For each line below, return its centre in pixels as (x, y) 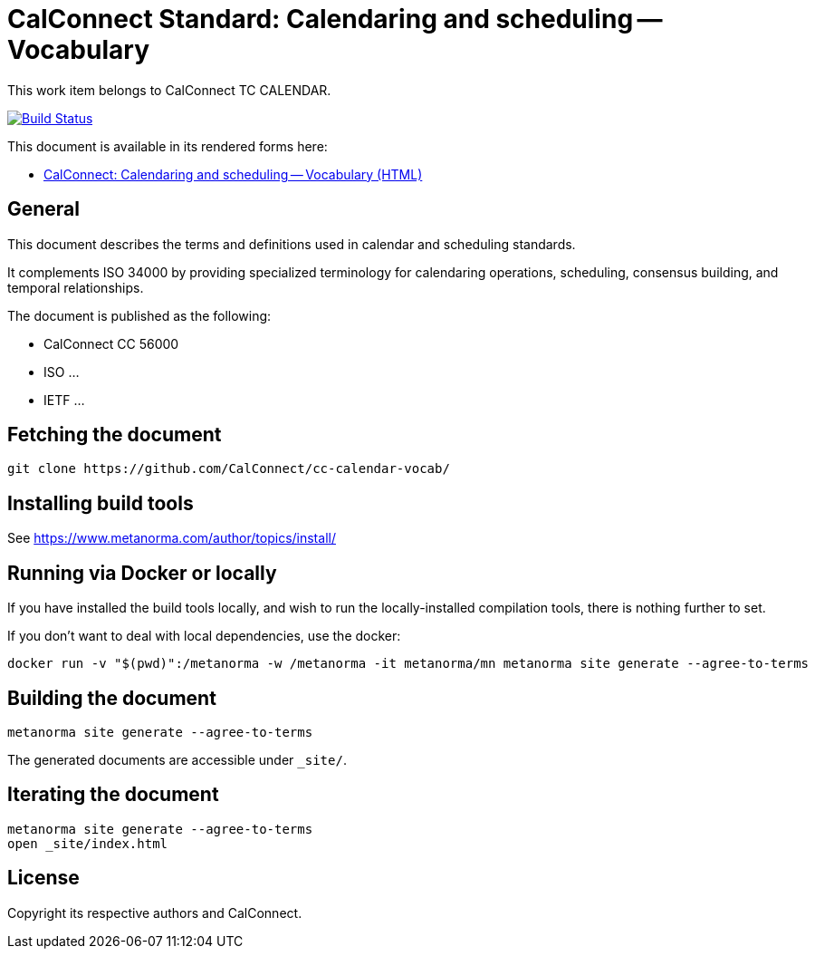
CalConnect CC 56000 (111, 343)
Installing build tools (101, 503)
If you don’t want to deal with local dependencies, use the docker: (204, 636)
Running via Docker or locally (142, 573)
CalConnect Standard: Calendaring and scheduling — (335, 19)
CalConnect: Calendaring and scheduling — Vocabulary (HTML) (233, 174)
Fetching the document (115, 435)
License (43, 878)
